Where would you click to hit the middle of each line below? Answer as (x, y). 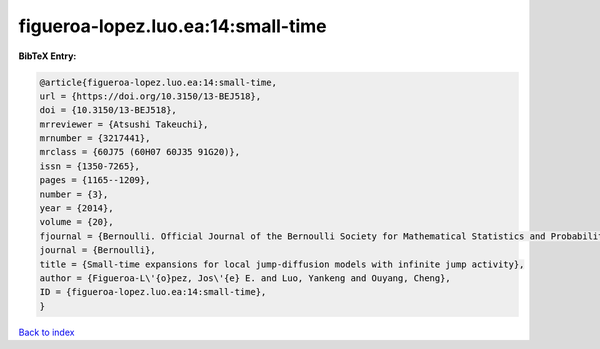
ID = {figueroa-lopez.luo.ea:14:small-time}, (153, 292)
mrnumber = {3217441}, (95, 138)
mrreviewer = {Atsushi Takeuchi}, (124, 124)
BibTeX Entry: (47, 56)
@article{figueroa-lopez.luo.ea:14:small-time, (158, 82)
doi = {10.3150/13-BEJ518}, (108, 110)
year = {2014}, (76, 208)
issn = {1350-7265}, (89, 166)
